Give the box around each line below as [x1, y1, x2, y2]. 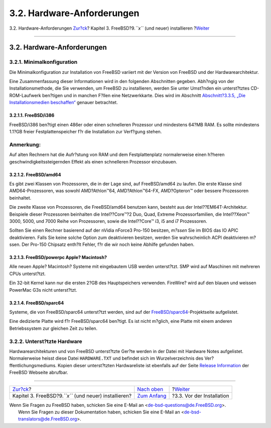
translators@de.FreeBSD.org [18, 416, 77, 422]
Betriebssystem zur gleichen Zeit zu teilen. [9, 325, 98, 331]
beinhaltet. [9, 195, 32, 201]
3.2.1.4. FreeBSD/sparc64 [9, 300, 64, 306]
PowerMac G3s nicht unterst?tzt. [9, 287, 77, 293]
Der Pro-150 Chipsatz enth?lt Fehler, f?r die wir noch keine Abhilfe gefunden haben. [22, 241, 195, 247]
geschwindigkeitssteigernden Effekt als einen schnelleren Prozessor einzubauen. [9, 158, 178, 164]
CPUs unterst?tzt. [9, 271, 46, 277]
